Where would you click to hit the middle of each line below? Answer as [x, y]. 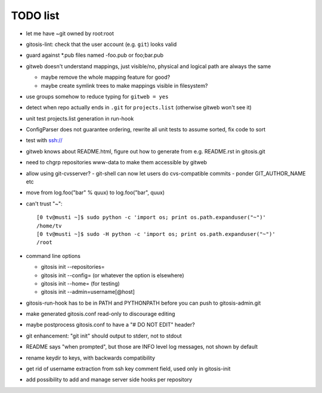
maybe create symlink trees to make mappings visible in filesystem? [124, 85]
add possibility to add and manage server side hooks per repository [109, 380]
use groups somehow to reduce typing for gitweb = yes [97, 96]
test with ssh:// [44, 140]
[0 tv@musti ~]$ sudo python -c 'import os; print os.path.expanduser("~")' [151, 217]
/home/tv [49, 226]
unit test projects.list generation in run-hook [80, 118]
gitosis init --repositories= [73, 267]
